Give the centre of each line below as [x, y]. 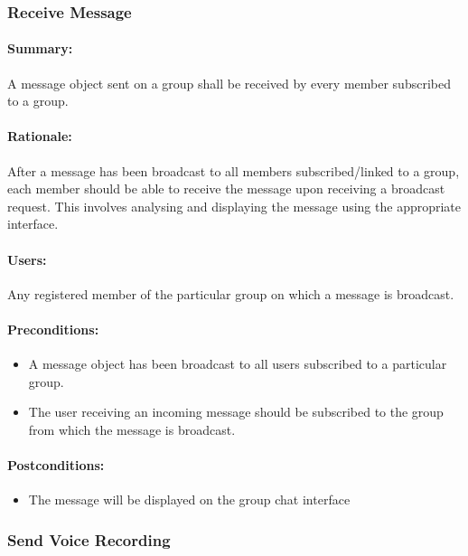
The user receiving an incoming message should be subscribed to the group [236, 412]
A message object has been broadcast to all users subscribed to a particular [238, 364]
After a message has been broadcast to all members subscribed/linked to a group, [234, 170]
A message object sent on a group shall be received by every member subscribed [229, 83]
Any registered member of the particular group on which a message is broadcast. [231, 293]
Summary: [40, 48]
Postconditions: [56, 465]
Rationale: [40, 136]
